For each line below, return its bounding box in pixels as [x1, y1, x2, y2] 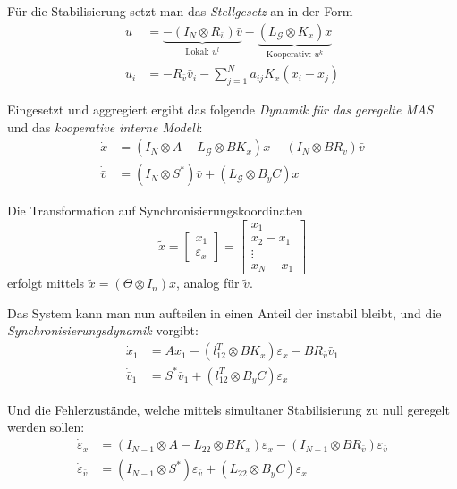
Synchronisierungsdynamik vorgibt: [7, 321, 199, 340]
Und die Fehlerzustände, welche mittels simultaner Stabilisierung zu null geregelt [7, 400, 450, 418]
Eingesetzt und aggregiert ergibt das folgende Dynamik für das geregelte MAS [7, 99, 434, 118]
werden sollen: [7, 417, 85, 436]
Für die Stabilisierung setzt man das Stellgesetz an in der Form [7, 2, 353, 20]
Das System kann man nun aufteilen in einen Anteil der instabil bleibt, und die [7, 303, 442, 322]
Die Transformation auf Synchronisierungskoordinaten [7, 201, 303, 220]
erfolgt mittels [7, 274, 85, 292]
